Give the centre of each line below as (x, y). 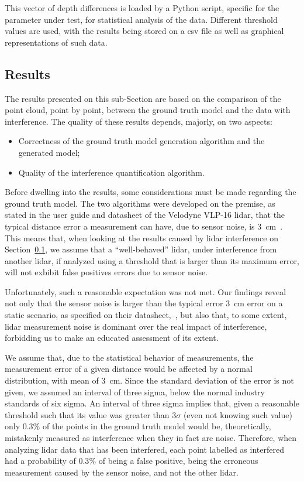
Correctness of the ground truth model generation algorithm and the (141, 141)
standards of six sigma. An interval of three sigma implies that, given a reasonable (152, 403)
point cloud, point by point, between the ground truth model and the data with (148, 110)
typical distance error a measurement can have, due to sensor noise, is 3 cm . (144, 226)
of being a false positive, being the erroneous (178, 461)
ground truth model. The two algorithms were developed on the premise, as (140, 203)
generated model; (49, 152)
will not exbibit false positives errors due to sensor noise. (106, 272)
